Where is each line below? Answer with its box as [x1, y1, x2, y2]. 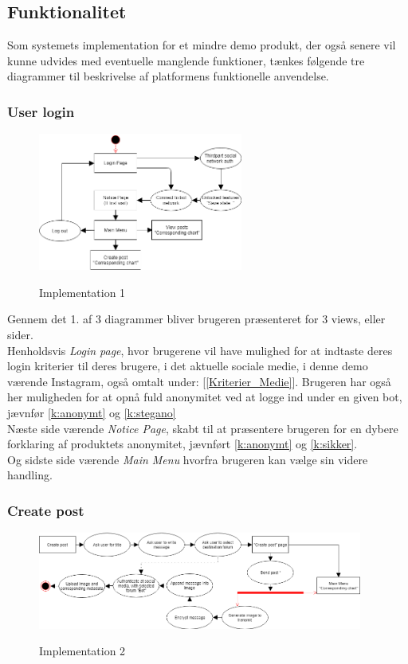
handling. [7, 467, 53, 483]
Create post [7, 500, 84, 520]
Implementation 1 [39, 283, 126, 300]
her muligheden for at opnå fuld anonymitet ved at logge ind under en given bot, [7, 389, 402, 405]
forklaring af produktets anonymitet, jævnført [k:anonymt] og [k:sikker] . [7, 436, 358, 452]
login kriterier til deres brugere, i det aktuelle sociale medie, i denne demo [7, 357, 368, 374]
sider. [7, 326, 33, 343]
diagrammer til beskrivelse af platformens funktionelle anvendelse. [7, 68, 329, 84]
